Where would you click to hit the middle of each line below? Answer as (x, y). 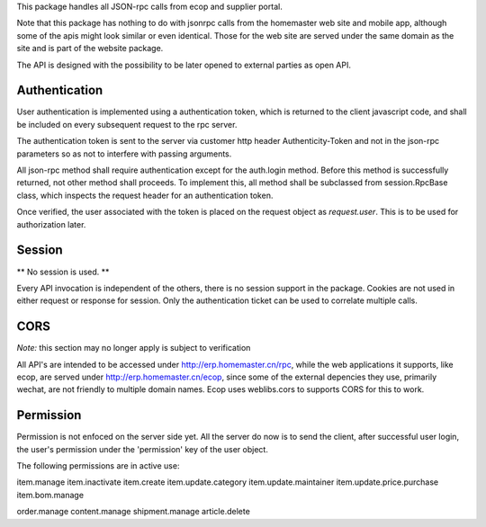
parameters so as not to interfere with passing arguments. (124, 154)
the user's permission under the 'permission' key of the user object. (143, 449)
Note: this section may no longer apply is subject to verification (134, 348)
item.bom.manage (50, 495)
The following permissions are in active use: (98, 466)
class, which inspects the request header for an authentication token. (145, 195)
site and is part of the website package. (90, 49)
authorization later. (51, 224)
